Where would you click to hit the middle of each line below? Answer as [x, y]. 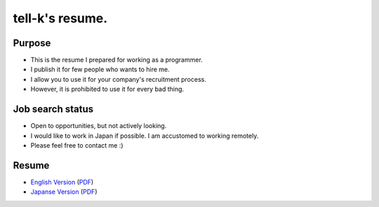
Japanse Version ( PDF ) [64, 192]
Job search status [53, 109]
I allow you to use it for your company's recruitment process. [118, 79]
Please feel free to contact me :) [77, 145]
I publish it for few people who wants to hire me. [100, 69]
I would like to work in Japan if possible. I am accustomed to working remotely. [145, 136]
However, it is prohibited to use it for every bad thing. [107, 89]
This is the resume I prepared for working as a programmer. [117, 60]
